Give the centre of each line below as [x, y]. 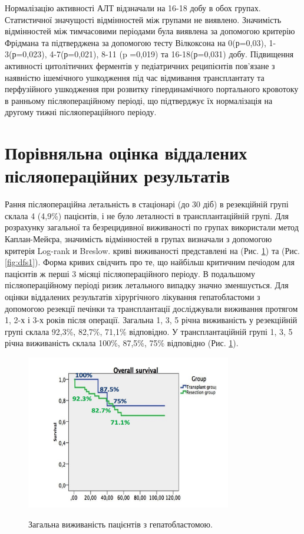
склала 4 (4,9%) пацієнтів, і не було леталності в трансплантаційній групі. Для [147, 215]
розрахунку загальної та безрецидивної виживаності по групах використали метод [152, 227]
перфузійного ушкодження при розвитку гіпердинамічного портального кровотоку [152, 89]
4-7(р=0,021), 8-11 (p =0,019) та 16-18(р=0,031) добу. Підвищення [172, 54]
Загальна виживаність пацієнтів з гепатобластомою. [120, 524]
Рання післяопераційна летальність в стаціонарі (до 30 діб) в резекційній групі [147, 204]
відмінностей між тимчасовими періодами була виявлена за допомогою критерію [150, 31]
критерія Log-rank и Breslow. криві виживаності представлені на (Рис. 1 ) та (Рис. [152, 250]
